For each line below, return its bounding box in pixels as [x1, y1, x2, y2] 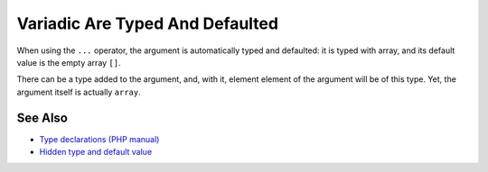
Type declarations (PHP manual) [39, 133, 160, 144]
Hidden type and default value [39, 147, 153, 158]
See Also [16, 110, 68, 125]
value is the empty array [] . [16, 57, 121, 68]
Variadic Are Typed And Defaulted [16, 14, 279, 33]
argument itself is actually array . [16, 86, 142, 97]
